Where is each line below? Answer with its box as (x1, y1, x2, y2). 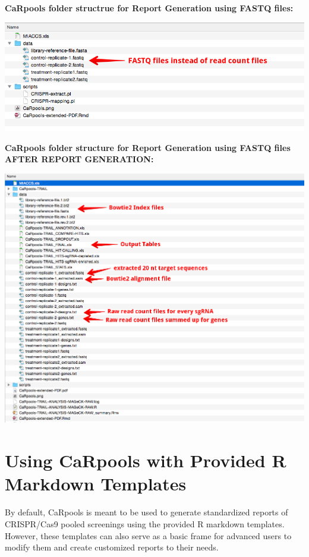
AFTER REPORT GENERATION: (5, 153, 154, 165)
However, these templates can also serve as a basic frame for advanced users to (5, 529, 292, 542)
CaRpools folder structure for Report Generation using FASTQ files (5, 141, 291, 153)
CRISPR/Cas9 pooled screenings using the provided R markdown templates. (5, 517, 285, 530)
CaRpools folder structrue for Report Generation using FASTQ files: (5, 2, 294, 14)
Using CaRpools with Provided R (5, 448, 286, 473)
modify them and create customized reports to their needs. (5, 541, 219, 553)
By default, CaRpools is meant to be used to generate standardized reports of (5, 506, 288, 518)
